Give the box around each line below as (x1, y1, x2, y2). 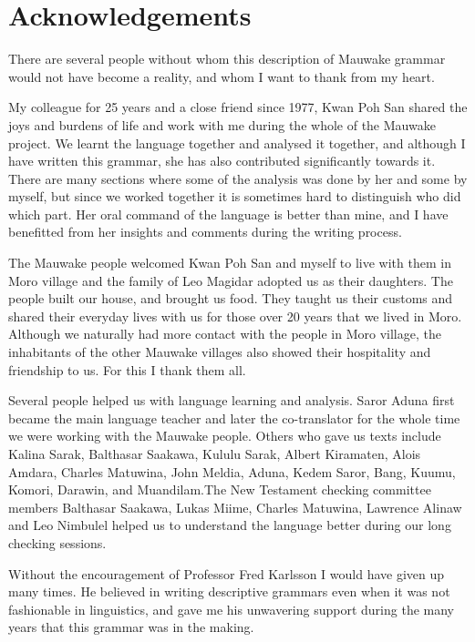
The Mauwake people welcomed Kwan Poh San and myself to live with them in (8, 253, 451, 272)
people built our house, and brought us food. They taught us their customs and (8, 289, 453, 308)
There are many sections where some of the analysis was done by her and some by (8, 168, 468, 188)
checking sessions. (8, 533, 107, 552)
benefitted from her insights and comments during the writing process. (8, 222, 402, 241)
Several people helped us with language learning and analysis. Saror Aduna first (8, 391, 455, 410)
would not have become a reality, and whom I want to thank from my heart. (8, 66, 435, 86)
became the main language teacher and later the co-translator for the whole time (8, 408, 460, 427)
